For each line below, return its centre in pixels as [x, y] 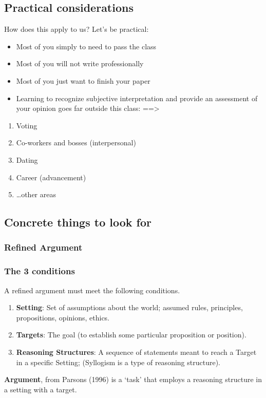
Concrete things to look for [78, 222]
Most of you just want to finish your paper [83, 80]
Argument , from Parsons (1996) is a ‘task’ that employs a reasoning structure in [133, 379]
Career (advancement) [51, 177]
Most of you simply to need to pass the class [86, 46]
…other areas [36, 194]
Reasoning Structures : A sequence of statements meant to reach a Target [136, 352]
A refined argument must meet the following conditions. [92, 290]
